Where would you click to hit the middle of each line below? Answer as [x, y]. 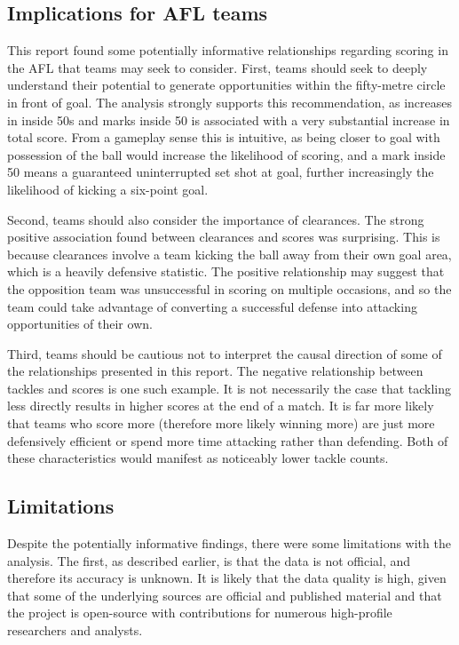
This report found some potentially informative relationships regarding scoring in [228, 50]
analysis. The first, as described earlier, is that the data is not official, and [209, 560]
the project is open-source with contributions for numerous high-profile [200, 613]
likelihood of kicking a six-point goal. [108, 189]
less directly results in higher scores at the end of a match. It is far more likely [221, 406]
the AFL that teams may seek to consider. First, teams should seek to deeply [218, 67]
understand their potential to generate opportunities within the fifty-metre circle [226, 85]
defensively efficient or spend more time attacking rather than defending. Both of [228, 440]
